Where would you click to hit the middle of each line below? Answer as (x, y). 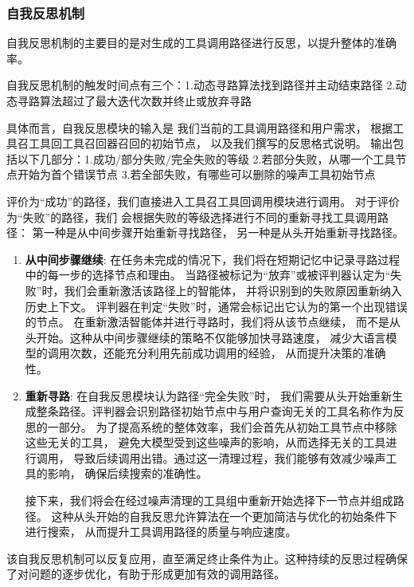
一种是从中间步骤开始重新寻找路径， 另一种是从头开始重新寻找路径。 (224, 232)
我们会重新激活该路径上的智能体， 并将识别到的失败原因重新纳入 (233, 290)
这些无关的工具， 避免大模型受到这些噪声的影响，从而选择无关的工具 (205, 442)
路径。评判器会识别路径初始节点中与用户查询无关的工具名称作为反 (231, 411)
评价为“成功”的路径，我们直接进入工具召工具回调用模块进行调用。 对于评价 (203, 201)
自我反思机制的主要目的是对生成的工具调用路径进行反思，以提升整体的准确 (201, 43)
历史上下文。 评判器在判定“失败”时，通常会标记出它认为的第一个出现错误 (216, 306)
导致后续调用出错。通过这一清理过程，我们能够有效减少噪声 (230, 457)
